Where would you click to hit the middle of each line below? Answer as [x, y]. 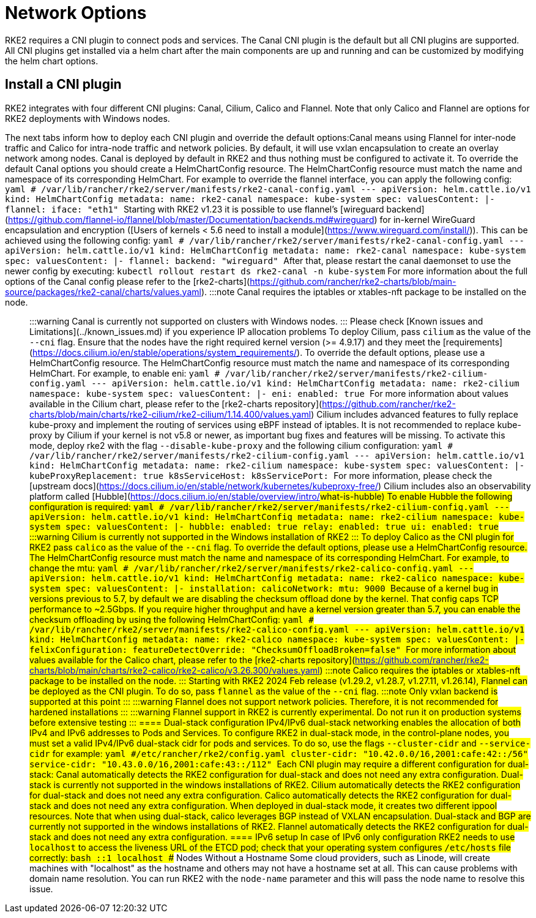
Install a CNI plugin [63, 85]
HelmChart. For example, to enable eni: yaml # [125, 373]
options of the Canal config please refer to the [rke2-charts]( [128, 281]
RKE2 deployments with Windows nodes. [87, 118]
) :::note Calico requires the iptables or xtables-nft [420, 670]
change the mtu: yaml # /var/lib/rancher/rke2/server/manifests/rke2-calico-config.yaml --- [252, 568]
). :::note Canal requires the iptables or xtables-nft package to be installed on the [364, 292]
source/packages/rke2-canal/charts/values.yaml [103, 292]
